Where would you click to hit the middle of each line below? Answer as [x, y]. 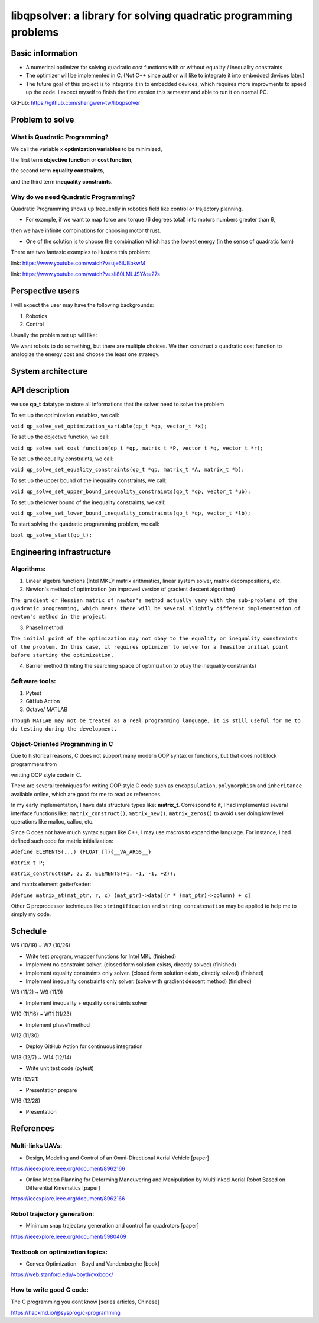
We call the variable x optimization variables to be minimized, [87, 149]
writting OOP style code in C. [46, 775]
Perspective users [45, 291]
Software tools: [33, 681]
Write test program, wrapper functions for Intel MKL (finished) [101, 956]
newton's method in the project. [59, 617]
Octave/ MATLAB [47, 709]
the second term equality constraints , [58, 171]
